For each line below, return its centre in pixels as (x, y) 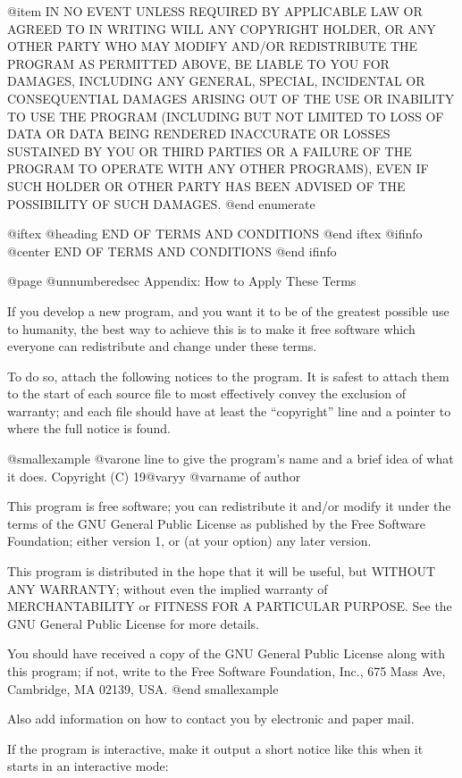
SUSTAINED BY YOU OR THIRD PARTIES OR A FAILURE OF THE (210, 151)
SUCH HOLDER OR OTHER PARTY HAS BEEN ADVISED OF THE (206, 185)
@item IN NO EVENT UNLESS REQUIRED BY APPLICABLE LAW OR (215, 11)
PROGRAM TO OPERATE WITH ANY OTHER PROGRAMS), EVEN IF (218, 168)
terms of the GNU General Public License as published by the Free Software (216, 523)
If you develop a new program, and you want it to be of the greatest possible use (228, 310)
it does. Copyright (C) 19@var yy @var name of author (154, 476)
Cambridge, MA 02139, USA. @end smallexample (143, 688)
